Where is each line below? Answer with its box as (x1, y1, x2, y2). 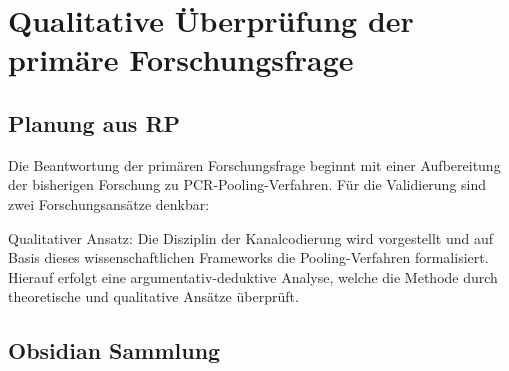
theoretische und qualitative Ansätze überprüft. (8, 286, 299, 307)
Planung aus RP (8, 107, 181, 138)
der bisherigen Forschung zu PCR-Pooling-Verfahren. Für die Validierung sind (8, 174, 487, 195)
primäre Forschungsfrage (8, 39, 354, 80)
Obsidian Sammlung (8, 335, 221, 366)
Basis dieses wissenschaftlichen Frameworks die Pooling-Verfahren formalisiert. (8, 247, 489, 268)
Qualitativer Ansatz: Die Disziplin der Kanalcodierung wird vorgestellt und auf (8, 227, 494, 248)
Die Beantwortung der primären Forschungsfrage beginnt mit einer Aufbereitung (8, 154, 501, 175)
